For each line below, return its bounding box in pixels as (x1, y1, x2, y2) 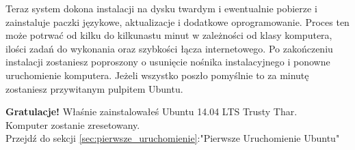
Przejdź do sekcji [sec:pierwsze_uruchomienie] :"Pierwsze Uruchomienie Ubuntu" (5, 131, 340, 145)
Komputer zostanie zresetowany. (5, 117, 140, 132)
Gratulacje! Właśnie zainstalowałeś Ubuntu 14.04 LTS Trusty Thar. (5, 104, 298, 119)
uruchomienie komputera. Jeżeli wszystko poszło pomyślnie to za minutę (5, 67, 309, 82)
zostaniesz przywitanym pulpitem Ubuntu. (5, 81, 183, 95)
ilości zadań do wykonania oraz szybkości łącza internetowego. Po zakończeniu (5, 41, 333, 55)
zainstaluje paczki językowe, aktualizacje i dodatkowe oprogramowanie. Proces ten (5, 14, 350, 29)
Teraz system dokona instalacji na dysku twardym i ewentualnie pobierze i (5, 1, 317, 15)
